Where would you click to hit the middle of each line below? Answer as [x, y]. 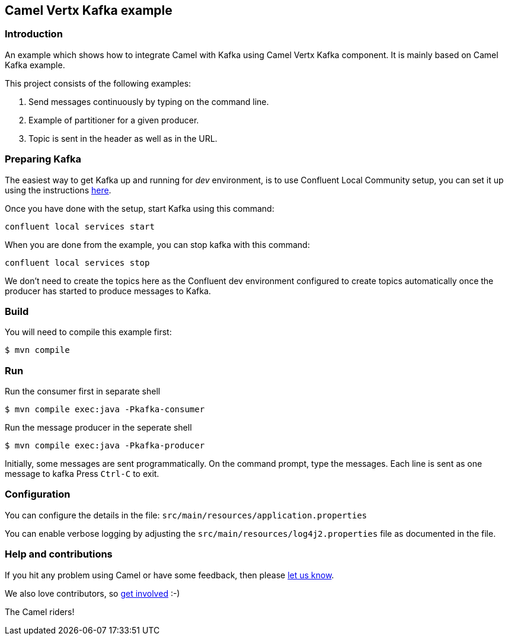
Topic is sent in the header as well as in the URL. [123, 138]
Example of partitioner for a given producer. [114, 120]
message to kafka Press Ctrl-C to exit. [82, 474]
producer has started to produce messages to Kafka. [108, 291]
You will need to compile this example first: [88, 332]
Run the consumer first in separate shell [83, 391]
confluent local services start [80, 226]
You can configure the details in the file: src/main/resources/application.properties [186, 515]
